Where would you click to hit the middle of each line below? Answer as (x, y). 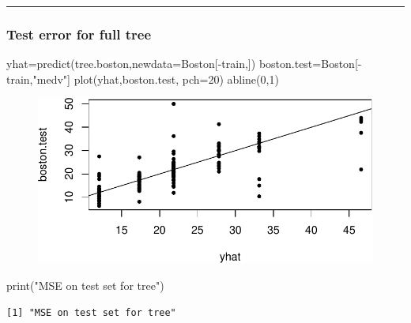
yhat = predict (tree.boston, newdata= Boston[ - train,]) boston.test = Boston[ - (184, 64)
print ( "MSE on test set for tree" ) (85, 285)
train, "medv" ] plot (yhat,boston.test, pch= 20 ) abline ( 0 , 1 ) (143, 79)
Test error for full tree (79, 34)
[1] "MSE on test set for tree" (91, 312)
